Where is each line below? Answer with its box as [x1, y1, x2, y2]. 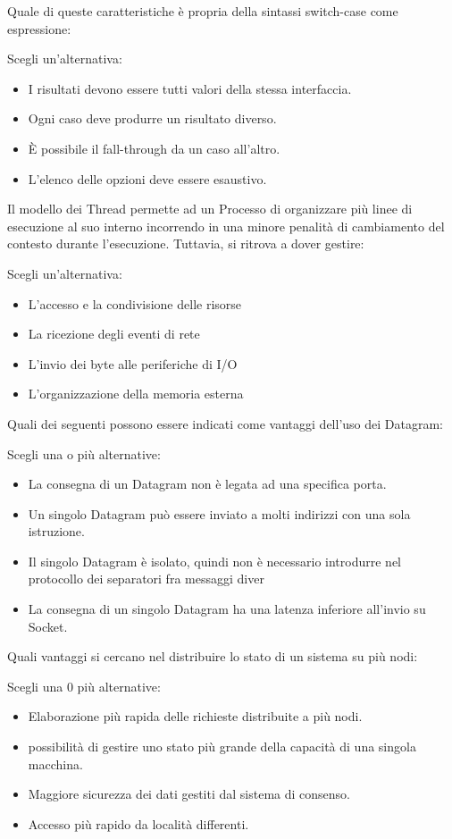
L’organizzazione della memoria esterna [28, 384, 244, 403]
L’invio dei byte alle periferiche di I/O [28, 354, 238, 373]
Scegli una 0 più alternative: [7, 676, 161, 695]
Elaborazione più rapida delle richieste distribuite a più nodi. [28, 707, 363, 726]
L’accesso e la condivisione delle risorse [28, 294, 242, 313]
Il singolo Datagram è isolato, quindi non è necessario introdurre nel [28, 551, 402, 570]
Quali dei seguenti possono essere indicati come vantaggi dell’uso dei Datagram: [7, 414, 443, 432]
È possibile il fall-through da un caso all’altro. [28, 138, 280, 157]
